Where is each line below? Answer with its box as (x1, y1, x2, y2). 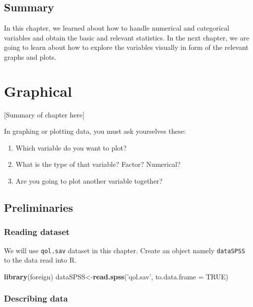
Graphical (4, 80, 72, 101)
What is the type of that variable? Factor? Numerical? (15, 159, 181, 169)
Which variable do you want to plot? (15, 142, 127, 153)
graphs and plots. (4, 51, 56, 62)
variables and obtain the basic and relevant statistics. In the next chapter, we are (4, 32, 250, 42)
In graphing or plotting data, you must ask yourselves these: (4, 126, 186, 136)
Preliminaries (4, 200, 73, 215)
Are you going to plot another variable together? (15, 176, 163, 186)
